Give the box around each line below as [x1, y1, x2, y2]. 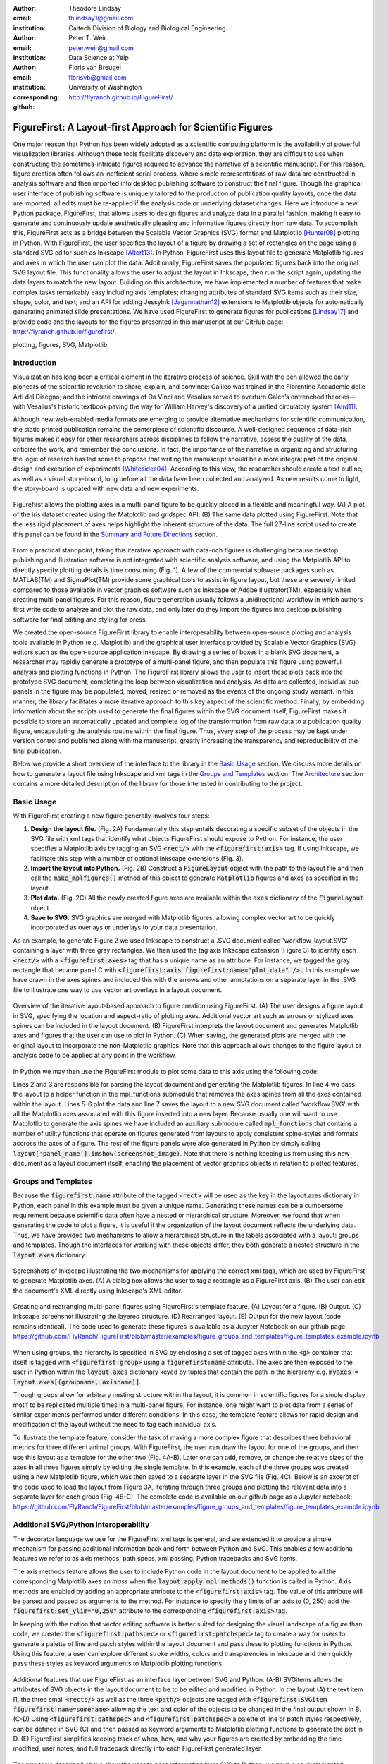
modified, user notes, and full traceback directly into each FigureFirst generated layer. [13, 1744, 263, 1753]
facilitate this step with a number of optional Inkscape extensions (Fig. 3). [30, 854, 244, 862]
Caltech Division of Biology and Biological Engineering [68, 23, 226, 32]
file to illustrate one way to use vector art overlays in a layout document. [13, 985, 223, 994]
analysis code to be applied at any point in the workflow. [13, 1051, 177, 1060]
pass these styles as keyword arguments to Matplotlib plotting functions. [13, 1659, 225, 1668]
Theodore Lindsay [68, 4, 122, 12]
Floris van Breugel [68, 64, 121, 72]
